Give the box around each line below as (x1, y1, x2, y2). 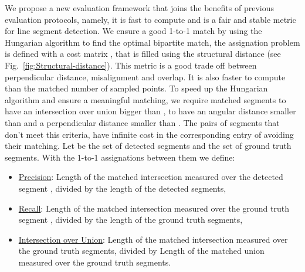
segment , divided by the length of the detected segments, (18, 182, 226, 194)
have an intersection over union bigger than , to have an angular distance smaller (5, 105, 296, 117)
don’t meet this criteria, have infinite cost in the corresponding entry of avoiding (5, 128, 294, 140)
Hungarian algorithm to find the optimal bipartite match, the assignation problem (5, 36, 300, 48)
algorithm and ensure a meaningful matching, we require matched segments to (5, 93, 286, 106)
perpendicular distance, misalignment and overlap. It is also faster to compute (5, 70, 286, 83)
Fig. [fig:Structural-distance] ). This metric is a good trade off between (5, 59, 257, 71)
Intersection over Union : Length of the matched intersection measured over (18, 233, 288, 245)
